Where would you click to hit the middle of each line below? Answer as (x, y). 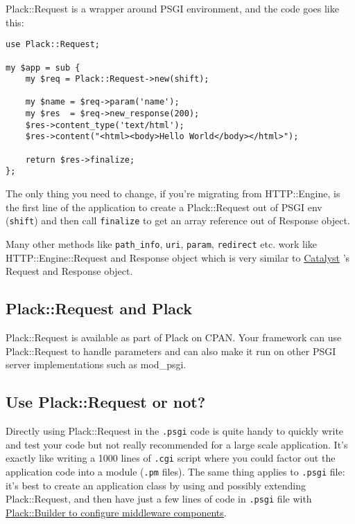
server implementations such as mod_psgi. (96, 364)
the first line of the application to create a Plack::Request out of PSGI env (164, 207)
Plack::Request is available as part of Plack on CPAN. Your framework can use (174, 337)
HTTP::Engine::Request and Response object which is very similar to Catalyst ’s (178, 257)
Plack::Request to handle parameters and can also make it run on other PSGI (171, 351)
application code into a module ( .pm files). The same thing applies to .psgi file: (175, 471)
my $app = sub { (43, 67)
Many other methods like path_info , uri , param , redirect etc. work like (162, 243)
